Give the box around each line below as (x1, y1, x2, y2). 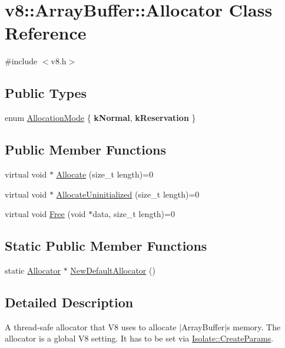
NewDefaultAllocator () (70, 264, 155, 276)
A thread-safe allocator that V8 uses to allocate (5, 320, 177, 333)
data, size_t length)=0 (92, 208, 175, 220)
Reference (5, 21, 87, 45)
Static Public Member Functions (5, 237, 207, 255)
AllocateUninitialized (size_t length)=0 (56, 188, 200, 200)
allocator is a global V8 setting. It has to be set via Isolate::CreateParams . (5, 332, 274, 344)
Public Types (5, 84, 87, 102)
